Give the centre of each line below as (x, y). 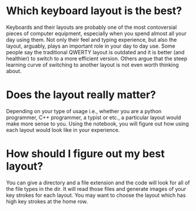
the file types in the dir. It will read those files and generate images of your (96, 189)
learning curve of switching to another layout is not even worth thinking (93, 65)
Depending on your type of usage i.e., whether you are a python (84, 111)
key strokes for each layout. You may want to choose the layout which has (96, 195)
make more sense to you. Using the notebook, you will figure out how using (98, 123)
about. (14, 71)
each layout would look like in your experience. (63, 130)
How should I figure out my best (85, 154)
